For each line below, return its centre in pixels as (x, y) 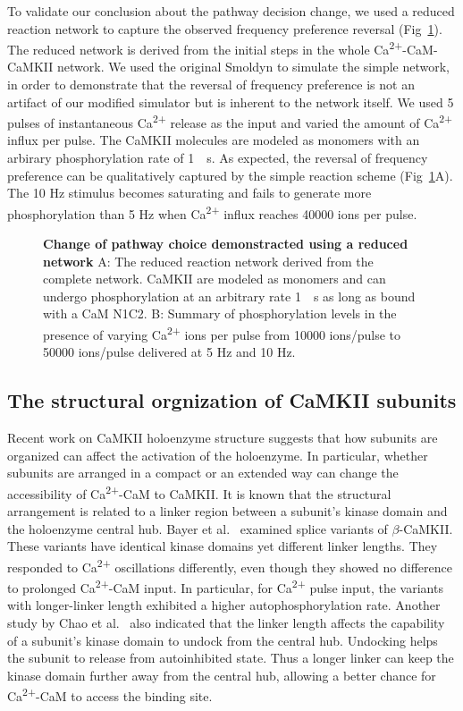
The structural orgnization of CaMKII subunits (232, 400)
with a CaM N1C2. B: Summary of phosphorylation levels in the (220, 313)
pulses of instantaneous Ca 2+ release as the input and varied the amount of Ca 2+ (230, 121)
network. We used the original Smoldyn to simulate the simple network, (253, 67)
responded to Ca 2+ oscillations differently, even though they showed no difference (230, 565)
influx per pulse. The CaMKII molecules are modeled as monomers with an (214, 140)
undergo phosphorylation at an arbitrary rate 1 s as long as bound (229, 296)
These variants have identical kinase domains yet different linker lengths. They (223, 546)
